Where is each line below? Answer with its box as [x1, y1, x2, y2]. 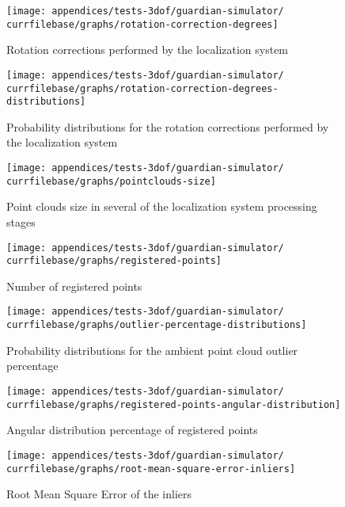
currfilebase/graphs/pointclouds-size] [6, 175, 216, 187]
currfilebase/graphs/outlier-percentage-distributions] [6, 319, 307, 331]
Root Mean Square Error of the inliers [6, 486, 192, 502]
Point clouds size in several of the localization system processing [6, 198, 317, 215]
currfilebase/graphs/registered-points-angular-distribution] [6, 398, 341, 410]
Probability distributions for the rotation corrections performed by [6, 118, 329, 135]
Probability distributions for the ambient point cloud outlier [6, 341, 298, 358]
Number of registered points [6, 277, 142, 294]
